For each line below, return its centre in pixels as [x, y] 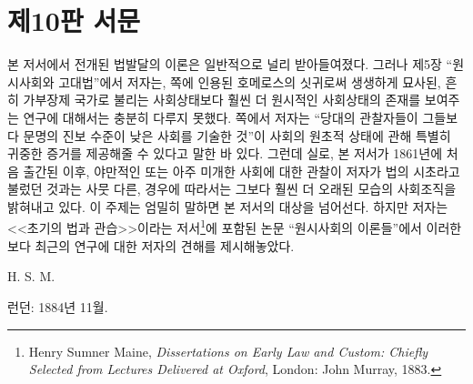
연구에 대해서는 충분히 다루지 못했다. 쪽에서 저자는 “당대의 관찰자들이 [221, 117]
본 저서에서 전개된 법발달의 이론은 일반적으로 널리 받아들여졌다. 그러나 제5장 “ [230, 64]
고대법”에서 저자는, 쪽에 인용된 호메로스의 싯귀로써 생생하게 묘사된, [250, 81]
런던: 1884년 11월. [58, 306]
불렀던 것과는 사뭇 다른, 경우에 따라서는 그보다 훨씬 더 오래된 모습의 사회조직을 [232, 189]
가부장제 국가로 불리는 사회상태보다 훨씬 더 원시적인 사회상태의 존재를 [222, 100]
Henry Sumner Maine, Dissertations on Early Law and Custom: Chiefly [228, 351]
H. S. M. [31, 276]
